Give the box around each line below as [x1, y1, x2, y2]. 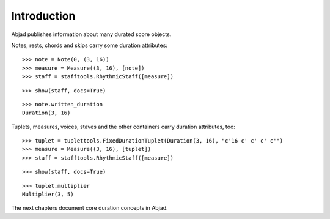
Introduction [11, 9, 76, 23]
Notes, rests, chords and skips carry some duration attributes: [11, 42, 168, 49]
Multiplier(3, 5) [22, 191, 74, 198]
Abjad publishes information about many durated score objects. [11, 31, 172, 38]
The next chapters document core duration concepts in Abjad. [11, 204, 168, 212]
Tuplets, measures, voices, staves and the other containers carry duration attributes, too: [11, 123, 235, 130]
